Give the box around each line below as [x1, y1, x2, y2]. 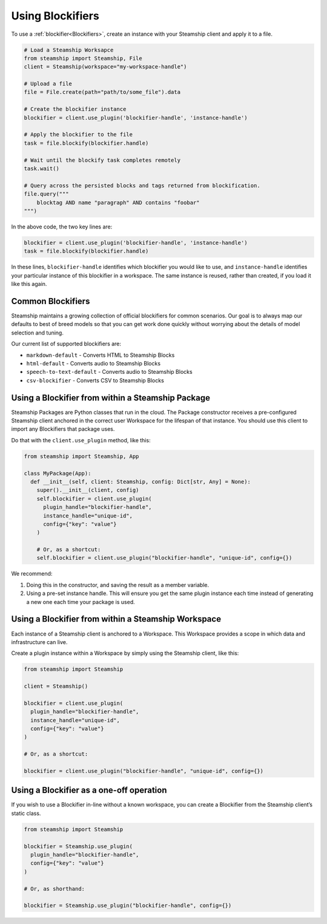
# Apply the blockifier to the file [24, 131, 133, 138]
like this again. [11, 281, 47, 288]
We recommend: [11, 570, 53, 577]
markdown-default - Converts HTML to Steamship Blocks [26, 351, 175, 359]
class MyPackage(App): [24, 470, 91, 477]
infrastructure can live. [11, 638, 68, 645]
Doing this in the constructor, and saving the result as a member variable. [26, 581, 209, 588]
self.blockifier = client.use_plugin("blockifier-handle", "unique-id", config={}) [36, 554, 292, 562]
